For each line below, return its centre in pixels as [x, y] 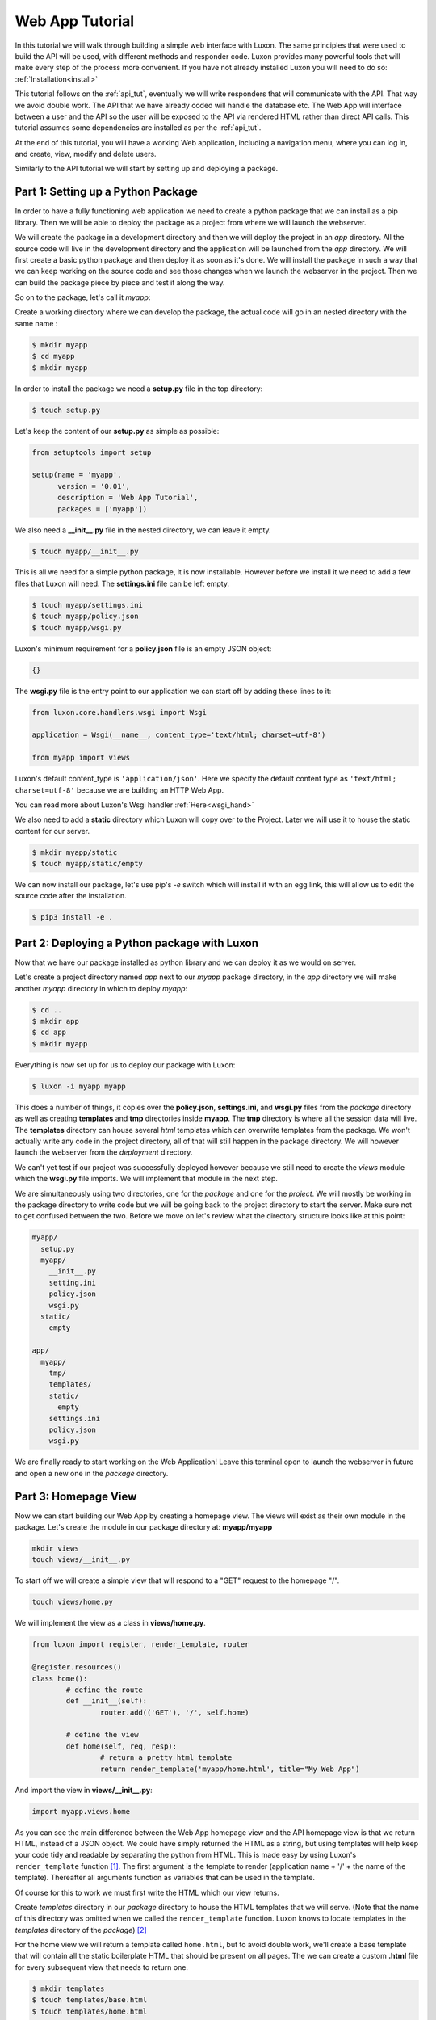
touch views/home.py [72, 1602]
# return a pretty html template [166, 1758]
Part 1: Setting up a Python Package [106, 192]
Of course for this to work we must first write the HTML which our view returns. [147, 1892]
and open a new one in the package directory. [92, 1473]
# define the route [104, 1690]
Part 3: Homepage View [76, 1496]
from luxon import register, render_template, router [140, 1645]
